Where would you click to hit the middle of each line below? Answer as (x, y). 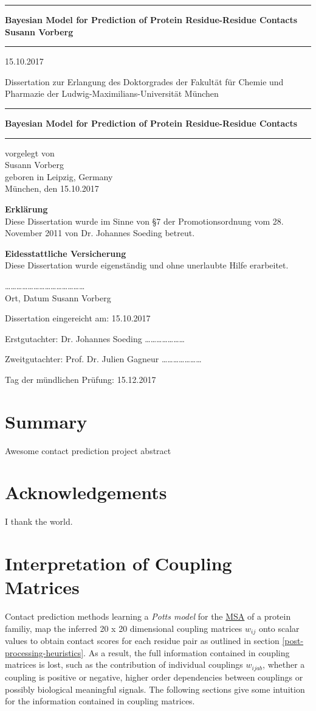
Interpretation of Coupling (118, 563)
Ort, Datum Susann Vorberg (58, 297)
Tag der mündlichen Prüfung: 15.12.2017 (81, 379)
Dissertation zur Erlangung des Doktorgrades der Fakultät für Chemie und (144, 81)
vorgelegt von (30, 152)
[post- (293, 641)
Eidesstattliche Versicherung (66, 253)
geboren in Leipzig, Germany (59, 176)
